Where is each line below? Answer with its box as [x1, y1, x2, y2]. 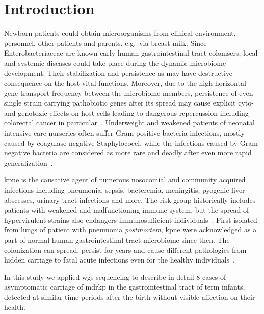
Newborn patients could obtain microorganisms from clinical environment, [4, 28, 236, 38]
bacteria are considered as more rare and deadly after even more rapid [32, 147, 252, 158]
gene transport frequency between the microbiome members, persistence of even [4, 87, 253, 98]
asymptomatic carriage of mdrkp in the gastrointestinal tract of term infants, [4, 281, 245, 292]
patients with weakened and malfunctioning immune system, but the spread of [4, 204, 249, 215]
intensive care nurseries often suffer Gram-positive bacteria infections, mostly [4, 127, 245, 138]
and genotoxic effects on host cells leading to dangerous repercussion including [4, 107, 249, 118]
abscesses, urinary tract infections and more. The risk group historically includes [4, 194, 256, 205]
